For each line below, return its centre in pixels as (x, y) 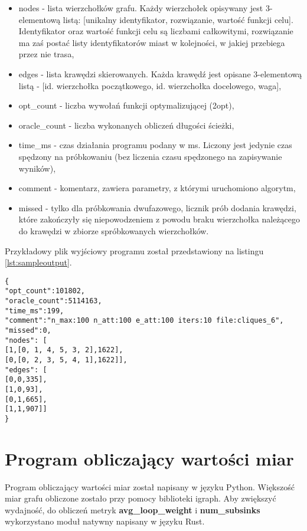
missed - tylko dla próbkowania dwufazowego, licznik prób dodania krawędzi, (157, 207)
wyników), (37, 168)
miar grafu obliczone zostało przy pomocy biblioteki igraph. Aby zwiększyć (141, 498)
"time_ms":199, (35, 311)
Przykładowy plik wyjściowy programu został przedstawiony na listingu (134, 250)
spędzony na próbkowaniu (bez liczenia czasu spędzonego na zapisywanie (150, 156)
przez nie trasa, (46, 54)
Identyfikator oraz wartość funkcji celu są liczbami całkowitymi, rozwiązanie (156, 31)
